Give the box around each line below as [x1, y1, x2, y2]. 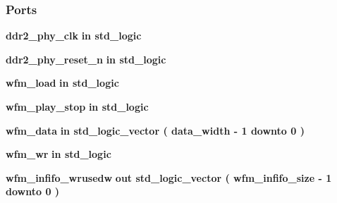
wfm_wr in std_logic [6, 147, 111, 161]
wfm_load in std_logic [6, 75, 119, 90]
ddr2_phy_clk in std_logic [6, 28, 142, 43]
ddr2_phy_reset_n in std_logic [6, 51, 166, 66]
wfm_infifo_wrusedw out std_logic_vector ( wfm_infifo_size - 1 [6, 170, 332, 185]
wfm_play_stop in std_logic [6, 99, 149, 113]
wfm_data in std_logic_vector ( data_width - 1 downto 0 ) [6, 123, 305, 137]
